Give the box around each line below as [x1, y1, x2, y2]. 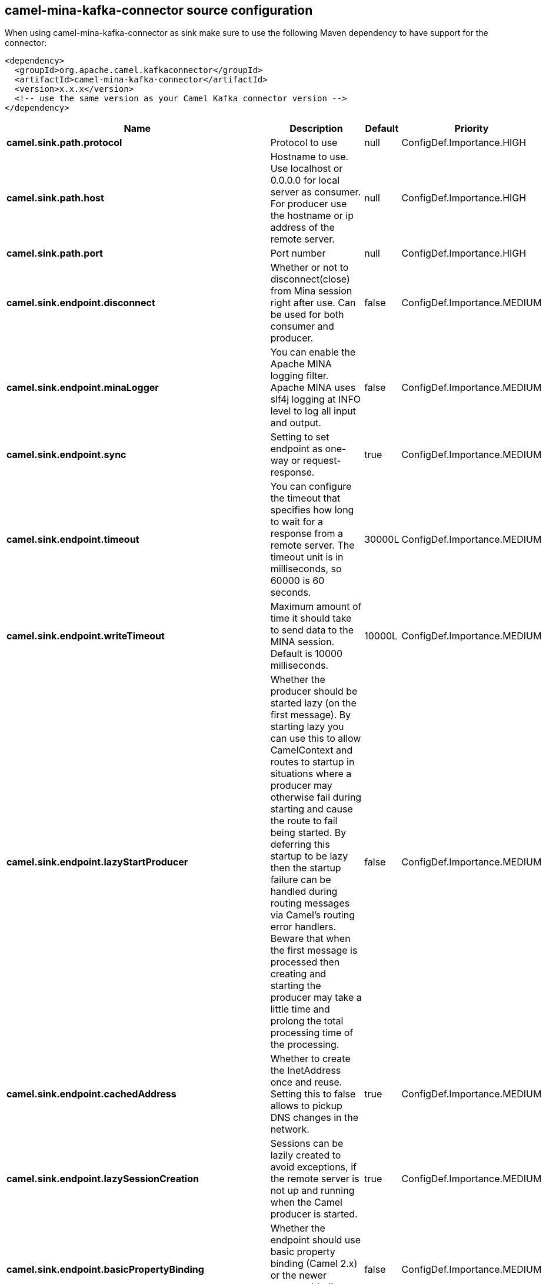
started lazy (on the [270, 697, 357, 709]
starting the [270, 980, 321, 992]
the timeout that [270, 492, 341, 505]
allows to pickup [270, 1100, 342, 1112]
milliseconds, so [270, 563, 342, 575]
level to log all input [270, 405, 356, 417]
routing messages [270, 897, 350, 910]
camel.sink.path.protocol [6, 137, 122, 149]
